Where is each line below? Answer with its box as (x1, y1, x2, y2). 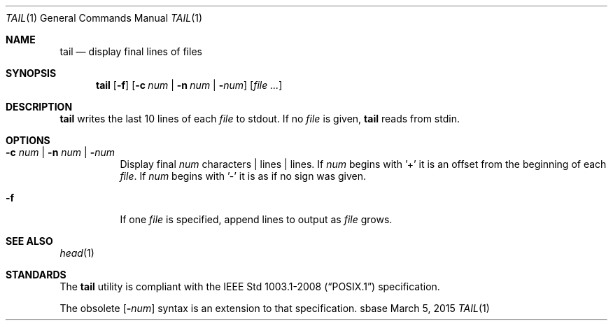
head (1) (59, 247, 94, 259)
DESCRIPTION (6, 101, 73, 113)
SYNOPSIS (6, 67, 57, 79)
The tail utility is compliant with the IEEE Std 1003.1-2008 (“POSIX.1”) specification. (59, 281, 440, 292)
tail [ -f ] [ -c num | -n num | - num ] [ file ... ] (96, 79, 283, 91)
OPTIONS (6, 134, 50, 146)
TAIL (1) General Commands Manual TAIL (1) (6, 12, 203, 24)
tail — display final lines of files (59, 45, 202, 57)
